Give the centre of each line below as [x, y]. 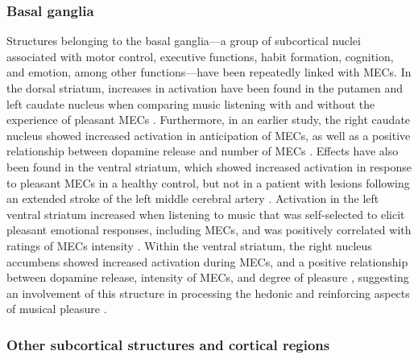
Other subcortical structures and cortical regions [168, 344]
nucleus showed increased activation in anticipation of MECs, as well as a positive [209, 135]
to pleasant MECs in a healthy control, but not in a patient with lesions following [208, 182]
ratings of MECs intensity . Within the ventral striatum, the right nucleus [189, 245]
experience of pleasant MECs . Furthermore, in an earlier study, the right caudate [209, 120]
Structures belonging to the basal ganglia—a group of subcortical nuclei [184, 41]
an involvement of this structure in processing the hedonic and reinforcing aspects [208, 293]
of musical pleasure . [57, 309]
